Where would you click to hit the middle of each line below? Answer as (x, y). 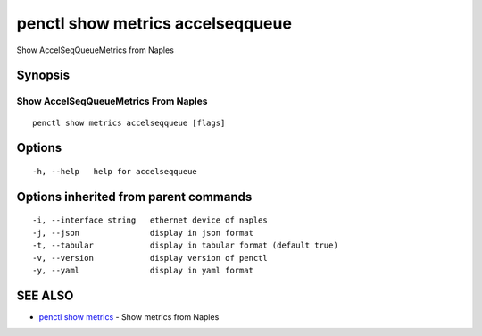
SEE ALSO (45, 295)
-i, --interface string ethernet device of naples (150, 220)
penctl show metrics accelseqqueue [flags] (129, 122)
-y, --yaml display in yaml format (143, 270)
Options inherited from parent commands (134, 197)
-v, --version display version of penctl (150, 258)
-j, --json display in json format (143, 233)
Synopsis (43, 76)
